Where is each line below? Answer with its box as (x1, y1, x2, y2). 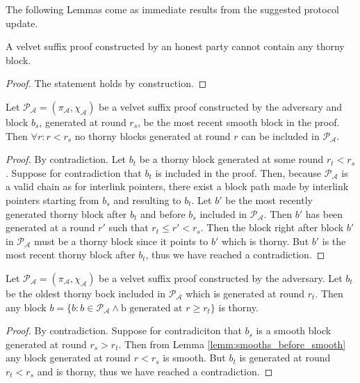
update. (6, 15, 38, 30)
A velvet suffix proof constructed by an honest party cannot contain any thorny (6, 39, 345, 54)
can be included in (241, 128, 320, 143)
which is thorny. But (221, 233, 309, 248)
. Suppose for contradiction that (6, 165, 142, 180)
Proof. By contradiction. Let (6, 152, 126, 166)
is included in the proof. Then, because (155, 165, 322, 180)
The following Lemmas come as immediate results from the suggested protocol (6, 2, 339, 16)
